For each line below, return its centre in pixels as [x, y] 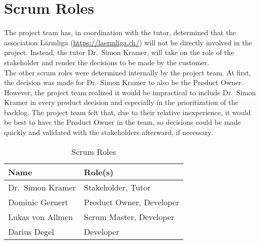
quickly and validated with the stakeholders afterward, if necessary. [109, 132]
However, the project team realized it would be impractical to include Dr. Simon [130, 92]
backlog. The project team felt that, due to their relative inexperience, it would [127, 112]
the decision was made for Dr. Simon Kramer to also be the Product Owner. [124, 82]
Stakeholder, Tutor [117, 187]
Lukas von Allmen [41, 216]
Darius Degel [31, 231]
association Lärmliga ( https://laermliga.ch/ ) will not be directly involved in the [128, 42]
